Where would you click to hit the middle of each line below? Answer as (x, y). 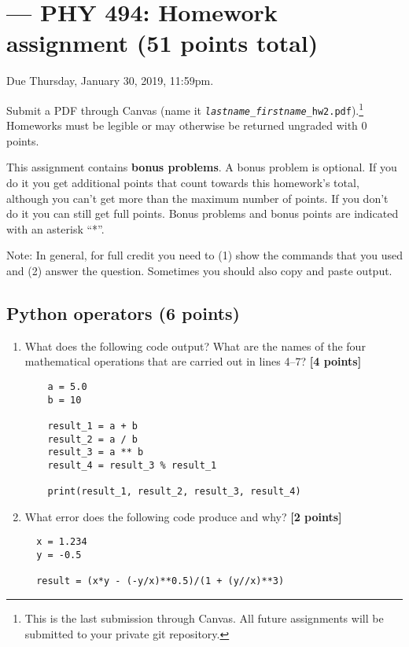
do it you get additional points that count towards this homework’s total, (183, 182)
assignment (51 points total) (162, 43)
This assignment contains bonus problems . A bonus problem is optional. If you (202, 167)
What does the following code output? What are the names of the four (195, 346)
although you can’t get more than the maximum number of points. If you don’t (197, 198)
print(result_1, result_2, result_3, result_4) (174, 492)
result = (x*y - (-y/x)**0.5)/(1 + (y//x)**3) (160, 581)
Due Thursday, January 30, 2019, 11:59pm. (110, 81)
